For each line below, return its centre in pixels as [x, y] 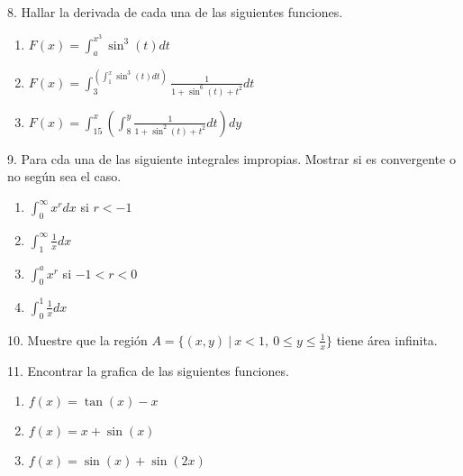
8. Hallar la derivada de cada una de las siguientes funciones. [175, 12]
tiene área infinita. [387, 339]
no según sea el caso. [64, 176]
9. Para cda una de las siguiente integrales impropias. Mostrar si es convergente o [231, 158]
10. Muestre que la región [77, 339]
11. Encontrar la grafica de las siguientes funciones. [148, 370]
